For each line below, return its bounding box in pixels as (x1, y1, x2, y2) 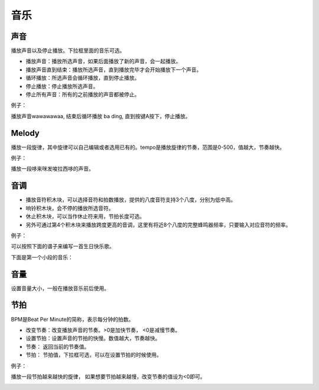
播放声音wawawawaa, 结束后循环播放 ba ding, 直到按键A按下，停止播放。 (11, 112, 191, 119)
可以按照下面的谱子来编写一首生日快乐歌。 (11, 243, 115, 250)
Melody (11, 128, 40, 138)
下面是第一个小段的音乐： (11, 253, 73, 261)
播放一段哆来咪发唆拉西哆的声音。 (11, 165, 94, 173)
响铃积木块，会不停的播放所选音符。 (25, 204, 114, 212)
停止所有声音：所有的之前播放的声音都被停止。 (25, 91, 140, 98)
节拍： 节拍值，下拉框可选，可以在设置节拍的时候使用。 (25, 352, 162, 359)
